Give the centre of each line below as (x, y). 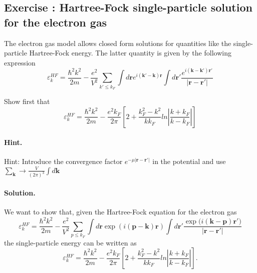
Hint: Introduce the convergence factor (63, 161)
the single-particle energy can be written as (70, 242)
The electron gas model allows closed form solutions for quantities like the (118, 43)
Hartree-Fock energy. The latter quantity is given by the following (130, 53)
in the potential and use (189, 161)
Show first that (27, 101)
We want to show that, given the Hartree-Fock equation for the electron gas (120, 212)
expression (20, 62)
